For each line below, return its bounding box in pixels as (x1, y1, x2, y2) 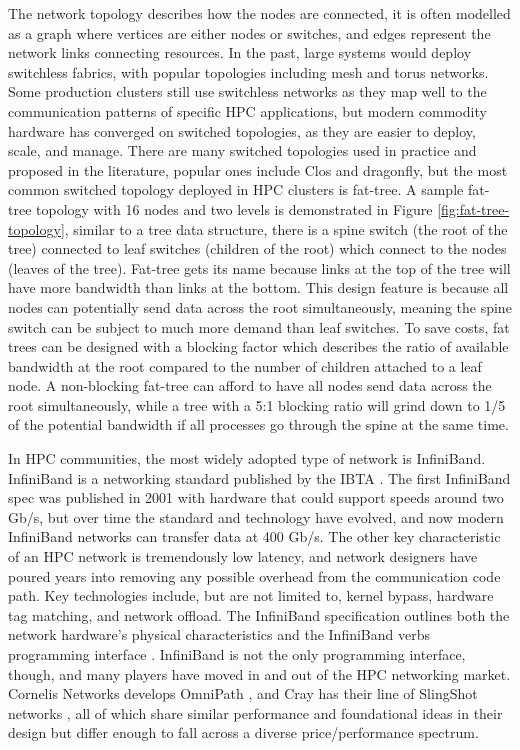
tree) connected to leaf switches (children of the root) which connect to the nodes (8, 238, 507, 259)
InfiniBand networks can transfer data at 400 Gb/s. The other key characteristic (8, 526, 501, 547)
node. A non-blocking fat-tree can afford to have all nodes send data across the (8, 375, 492, 396)
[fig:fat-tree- (437, 198, 510, 219)
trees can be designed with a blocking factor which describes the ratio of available (8, 336, 509, 357)
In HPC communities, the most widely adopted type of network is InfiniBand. (8, 448, 486, 469)
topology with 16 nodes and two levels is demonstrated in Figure (36, 198, 433, 219)
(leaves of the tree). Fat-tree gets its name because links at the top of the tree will (8, 257, 511, 278)
